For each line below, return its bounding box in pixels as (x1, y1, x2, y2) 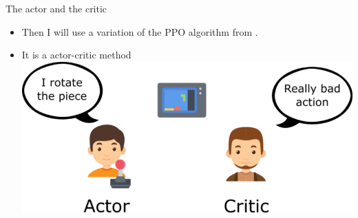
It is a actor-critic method (21, 47, 131, 62)
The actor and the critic (6, 1, 107, 15)
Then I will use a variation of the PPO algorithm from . (21, 24, 258, 39)
